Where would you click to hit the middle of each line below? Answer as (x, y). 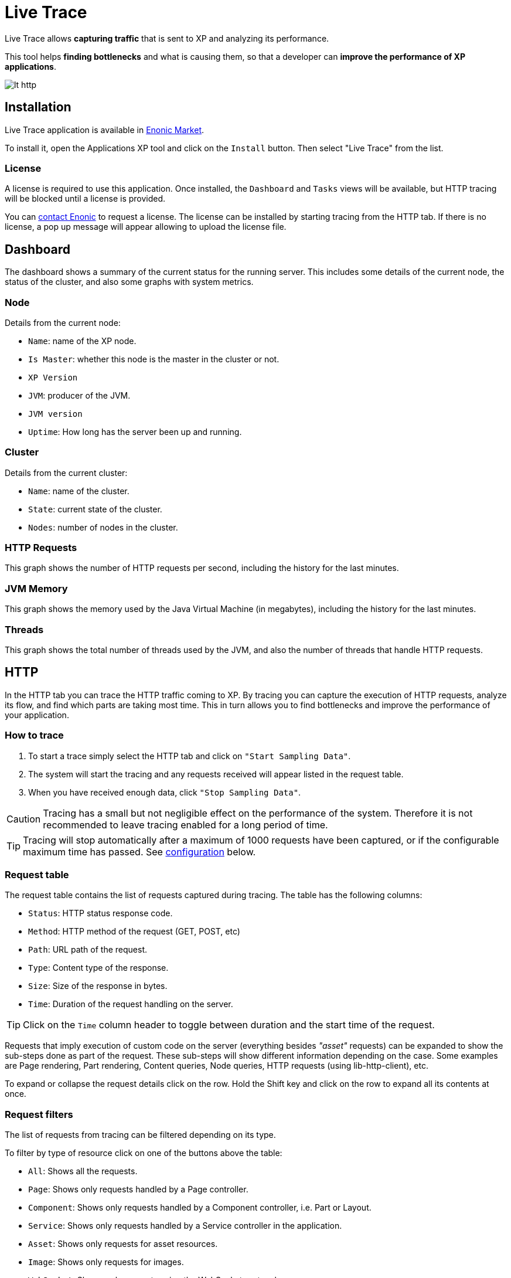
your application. (37, 715)
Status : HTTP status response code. (101, 913)
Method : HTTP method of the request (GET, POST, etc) (134, 932)
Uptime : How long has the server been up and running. (135, 431)
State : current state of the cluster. (95, 509)
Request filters (39, 1114)
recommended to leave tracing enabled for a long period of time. (185, 825)
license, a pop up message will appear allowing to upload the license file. (146, 227)
